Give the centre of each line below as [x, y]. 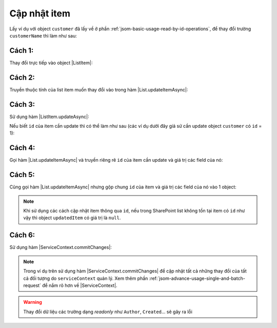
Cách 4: [22, 148]
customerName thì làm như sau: [43, 35]
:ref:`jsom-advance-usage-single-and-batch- [197, 278]
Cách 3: [22, 104]
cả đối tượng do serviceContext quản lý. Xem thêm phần [86, 278]
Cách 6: [22, 235]
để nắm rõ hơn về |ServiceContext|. [80, 285]
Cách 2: [22, 77]
